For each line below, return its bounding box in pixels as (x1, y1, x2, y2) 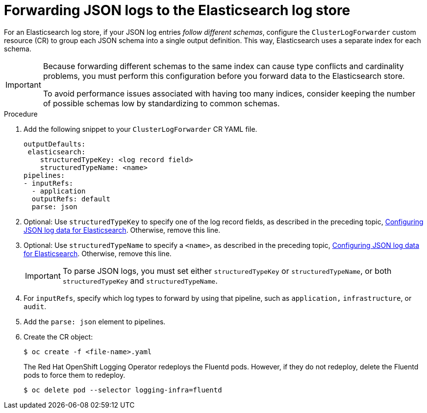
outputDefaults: (24, 140, 86, 148)
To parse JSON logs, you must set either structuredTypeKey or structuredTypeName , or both (62, 266, 392, 276)
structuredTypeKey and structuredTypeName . (62, 275, 218, 286)
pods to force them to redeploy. (24, 370, 126, 379)
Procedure (4, 109, 38, 118)
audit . (24, 302, 47, 311)
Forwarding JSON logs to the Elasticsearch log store (4, 2, 351, 19)
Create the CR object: (24, 332, 93, 341)
